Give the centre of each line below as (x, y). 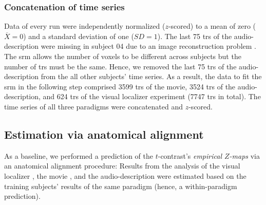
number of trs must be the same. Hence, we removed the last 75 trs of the (120, 66)
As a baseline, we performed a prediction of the (79, 155)
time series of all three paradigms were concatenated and (94, 106)
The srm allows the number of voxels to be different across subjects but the (123, 56)
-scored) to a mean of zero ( (212, 26)
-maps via (245, 155)
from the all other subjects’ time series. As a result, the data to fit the (151, 76)
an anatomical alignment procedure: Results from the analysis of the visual (122, 166)
